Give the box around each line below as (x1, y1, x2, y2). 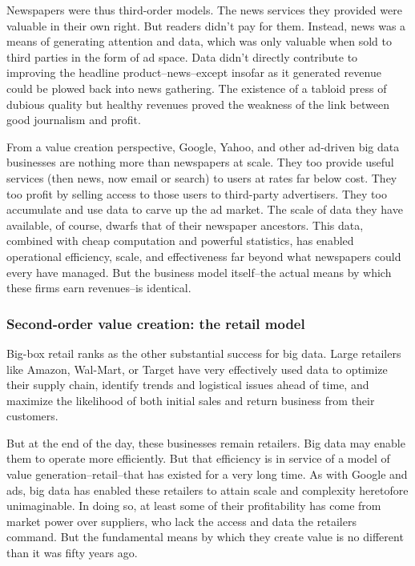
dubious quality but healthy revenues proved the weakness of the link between (6, 95, 389, 112)
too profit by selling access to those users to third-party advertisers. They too (6, 185, 387, 202)
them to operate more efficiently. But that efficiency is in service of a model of (6, 450, 390, 467)
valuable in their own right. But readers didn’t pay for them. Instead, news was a (6, 17, 406, 34)
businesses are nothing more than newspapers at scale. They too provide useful (6, 154, 394, 171)
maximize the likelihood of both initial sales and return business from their (6, 391, 375, 408)
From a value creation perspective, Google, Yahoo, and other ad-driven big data (6, 138, 400, 155)
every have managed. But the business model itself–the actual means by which (6, 263, 392, 280)
